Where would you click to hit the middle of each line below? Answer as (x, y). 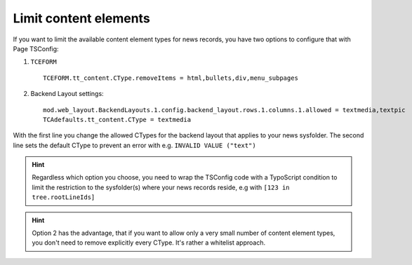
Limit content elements (81, 18)
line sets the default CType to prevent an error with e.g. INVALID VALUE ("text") (134, 145)
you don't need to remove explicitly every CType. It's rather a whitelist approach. (149, 243)
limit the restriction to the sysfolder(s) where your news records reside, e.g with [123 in (161, 187)
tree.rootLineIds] (64, 197)
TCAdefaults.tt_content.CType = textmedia (117, 120)
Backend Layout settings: (67, 94)
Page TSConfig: (36, 48)
